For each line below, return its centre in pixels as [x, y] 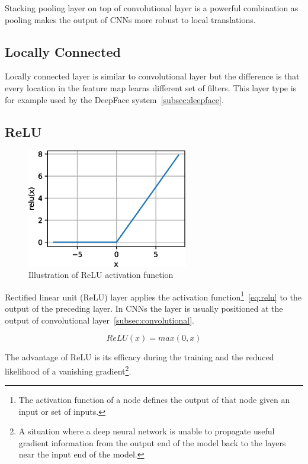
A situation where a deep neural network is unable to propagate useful [147, 431]
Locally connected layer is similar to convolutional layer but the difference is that [152, 76]
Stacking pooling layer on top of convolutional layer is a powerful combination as [152, 8]
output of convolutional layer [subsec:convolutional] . [100, 320]
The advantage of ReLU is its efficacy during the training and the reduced [139, 357]
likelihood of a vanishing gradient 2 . [68, 370]
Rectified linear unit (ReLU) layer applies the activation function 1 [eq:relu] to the [153, 296]
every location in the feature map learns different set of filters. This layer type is [151, 87]
